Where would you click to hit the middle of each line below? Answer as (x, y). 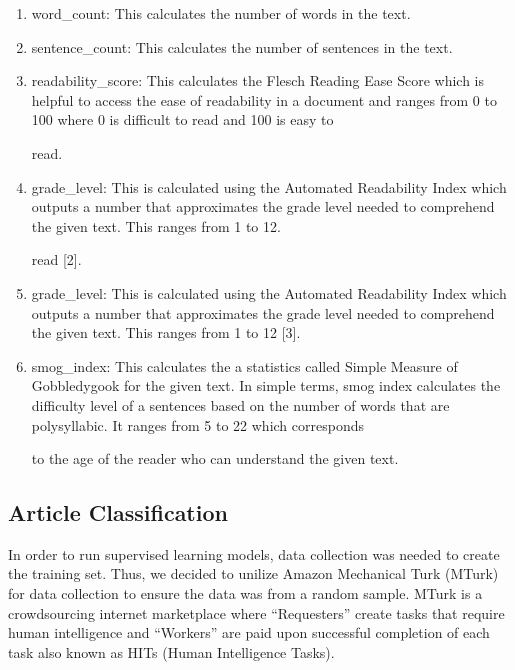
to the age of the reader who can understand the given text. (215, 458)
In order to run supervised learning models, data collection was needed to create (254, 553)
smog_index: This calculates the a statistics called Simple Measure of (244, 365)
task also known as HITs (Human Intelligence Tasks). (171, 651)
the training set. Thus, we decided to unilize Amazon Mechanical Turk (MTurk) (253, 573)
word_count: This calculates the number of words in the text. (221, 13)
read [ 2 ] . (56, 259)
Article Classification (118, 512)
